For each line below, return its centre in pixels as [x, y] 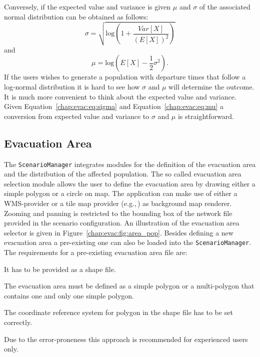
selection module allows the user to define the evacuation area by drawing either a [130, 183]
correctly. [18, 322]
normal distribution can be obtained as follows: [76, 16]
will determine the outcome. [211, 87]
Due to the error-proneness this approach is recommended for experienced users [126, 339]
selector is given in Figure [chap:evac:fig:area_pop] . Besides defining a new [119, 232]
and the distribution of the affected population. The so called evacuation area [123, 174]
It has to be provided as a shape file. [60, 269]
